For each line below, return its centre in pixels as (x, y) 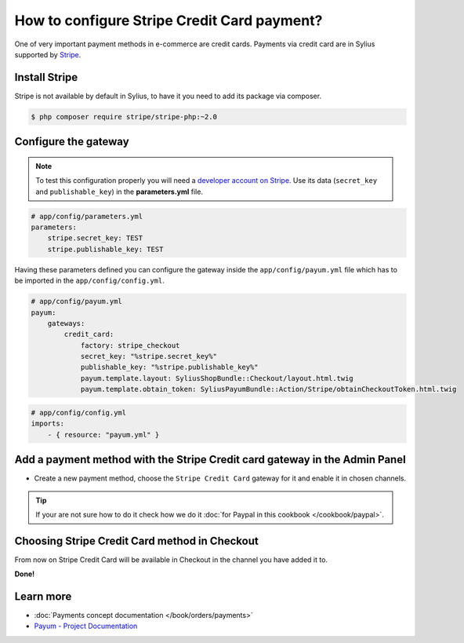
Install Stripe (46, 77)
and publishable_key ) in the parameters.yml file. (120, 192)
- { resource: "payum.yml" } (103, 435)
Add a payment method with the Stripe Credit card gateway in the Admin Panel (210, 460)
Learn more (43, 596)
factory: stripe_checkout (130, 345)
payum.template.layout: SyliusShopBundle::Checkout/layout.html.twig (217, 378)
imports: (48, 424)
